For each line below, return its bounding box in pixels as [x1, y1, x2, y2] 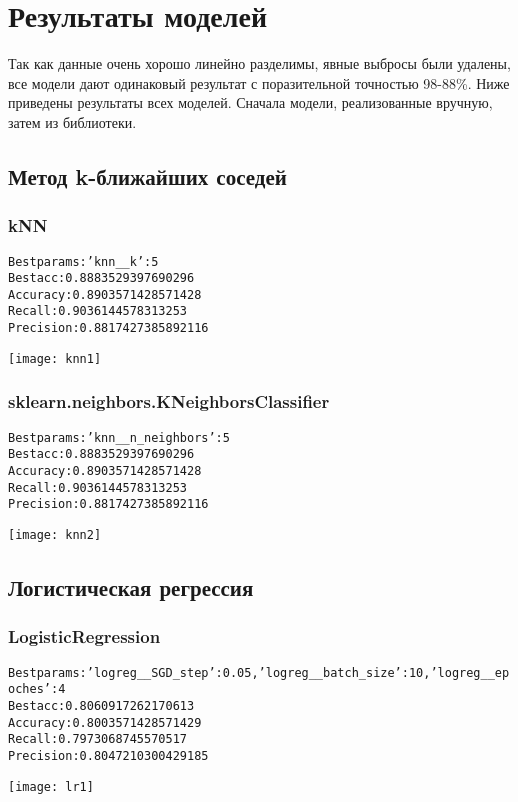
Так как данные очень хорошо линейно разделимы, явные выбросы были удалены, [8, 53, 511, 74]
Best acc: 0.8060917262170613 [8, 698, 195, 713]
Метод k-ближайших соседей [8, 160, 287, 191]
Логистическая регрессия [8, 571, 254, 602]
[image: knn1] [8, 351, 102, 366]
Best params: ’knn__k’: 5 [8, 254, 159, 269]
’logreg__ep [430, 665, 510, 680]
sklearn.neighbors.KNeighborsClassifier [8, 389, 330, 414]
